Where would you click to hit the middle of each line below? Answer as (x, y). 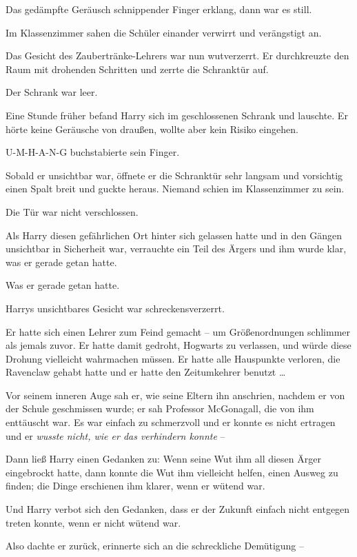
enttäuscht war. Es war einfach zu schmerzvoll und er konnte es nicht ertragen (171, 422)
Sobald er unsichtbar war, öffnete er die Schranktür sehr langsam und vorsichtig (174, 175)
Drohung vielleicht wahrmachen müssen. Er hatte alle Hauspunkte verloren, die (173, 358)
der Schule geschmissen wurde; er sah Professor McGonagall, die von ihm (160, 408)
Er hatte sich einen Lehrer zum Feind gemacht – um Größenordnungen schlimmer (178, 331)
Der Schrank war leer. (52, 92)
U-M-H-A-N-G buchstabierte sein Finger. (93, 152)
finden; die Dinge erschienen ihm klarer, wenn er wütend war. (135, 486)
